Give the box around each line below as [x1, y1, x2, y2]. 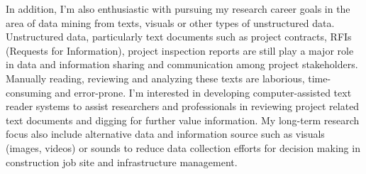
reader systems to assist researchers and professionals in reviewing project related [6, 99, 360, 114]
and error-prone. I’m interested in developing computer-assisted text [55, 85, 352, 99]
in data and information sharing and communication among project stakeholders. [6, 57, 358, 72]
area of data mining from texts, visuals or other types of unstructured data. [6, 15, 335, 30]
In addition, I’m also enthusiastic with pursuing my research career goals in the [6, 1, 350, 16]
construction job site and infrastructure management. [6, 154, 238, 169]
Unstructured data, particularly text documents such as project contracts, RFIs [6, 29, 352, 44]
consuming [6, 85, 52, 99]
